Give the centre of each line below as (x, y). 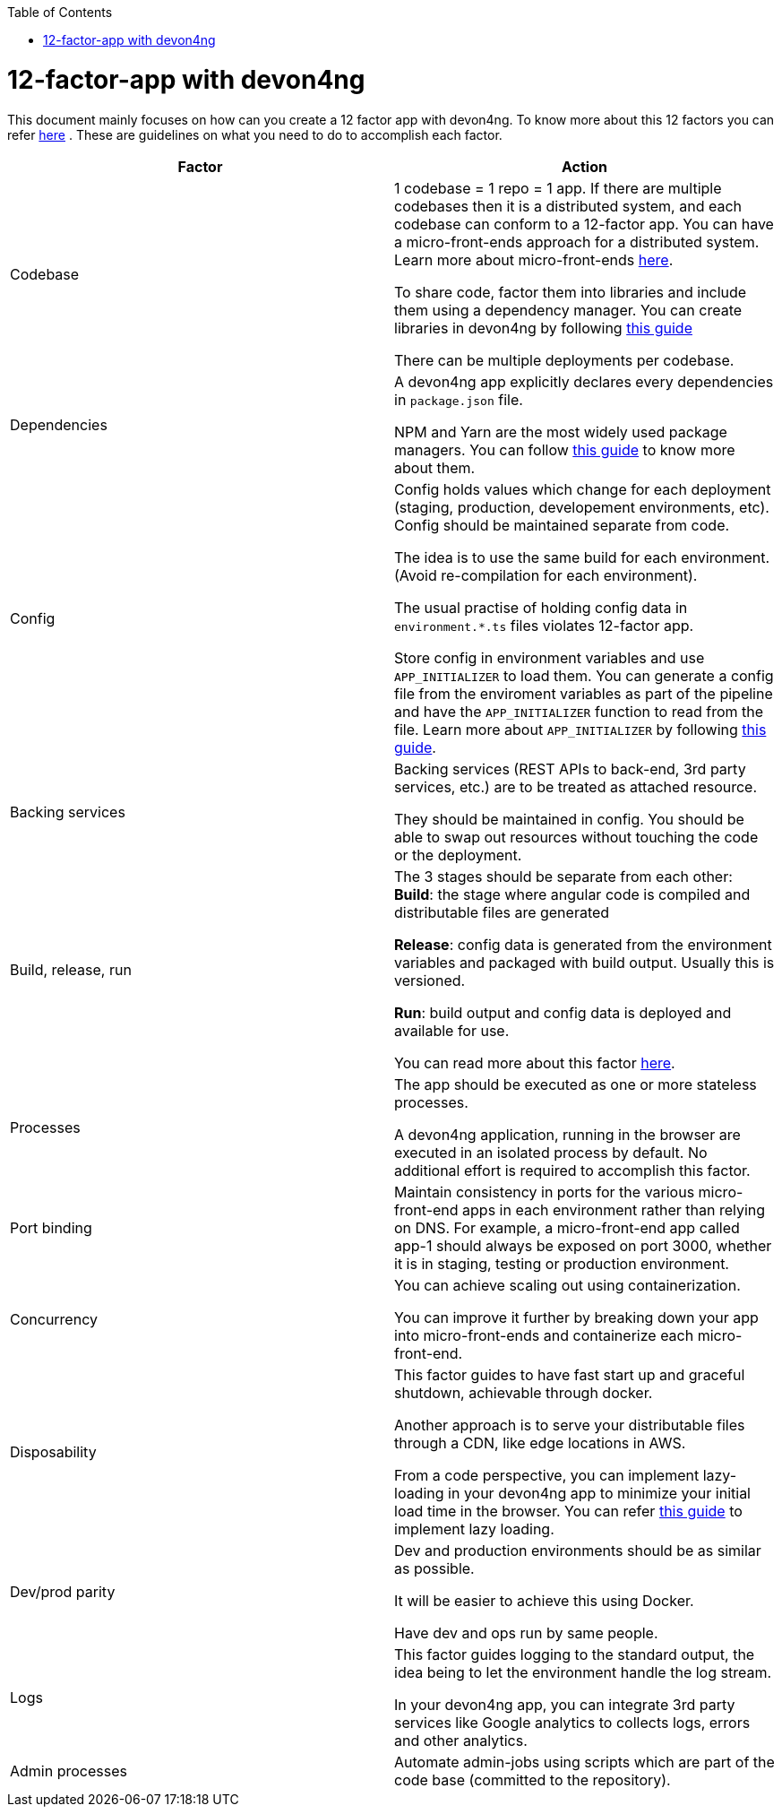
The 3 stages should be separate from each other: (563, 876)
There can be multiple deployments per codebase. (564, 360)
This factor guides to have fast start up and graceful (570, 1374)
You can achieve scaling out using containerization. (567, 1285)
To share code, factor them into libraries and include (571, 292)
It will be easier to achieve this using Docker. (544, 1600)
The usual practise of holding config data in (541, 607)
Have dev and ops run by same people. (526, 1633)
